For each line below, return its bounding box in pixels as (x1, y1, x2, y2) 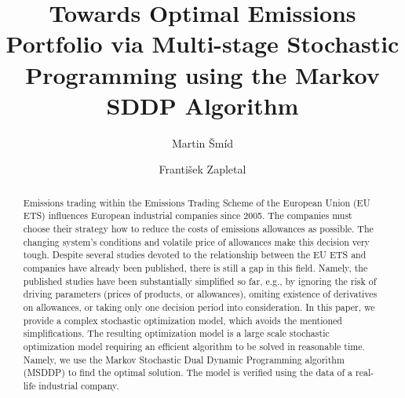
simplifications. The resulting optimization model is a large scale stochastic (23, 327, 330, 340)
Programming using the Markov (25, 58, 380, 90)
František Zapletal (159, 161, 246, 177)
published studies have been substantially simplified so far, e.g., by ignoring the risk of (23, 274, 377, 287)
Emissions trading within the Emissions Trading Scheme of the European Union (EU (23, 195, 370, 209)
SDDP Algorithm (106, 89, 299, 121)
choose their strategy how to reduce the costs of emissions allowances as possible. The (23, 221, 374, 235)
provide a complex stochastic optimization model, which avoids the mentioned (23, 313, 342, 327)
